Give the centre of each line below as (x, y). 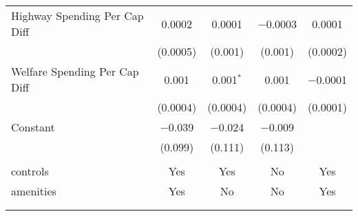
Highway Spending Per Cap (77, 15)
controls (30, 171)
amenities (34, 191)
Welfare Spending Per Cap (75, 71)
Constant (33, 127)
